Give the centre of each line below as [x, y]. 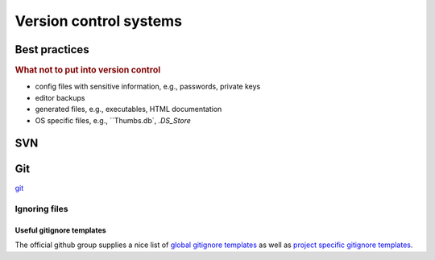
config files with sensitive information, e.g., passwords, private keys [148, 87]
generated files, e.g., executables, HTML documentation [128, 109]
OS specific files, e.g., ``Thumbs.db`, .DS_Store [113, 120]
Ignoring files [41, 209]
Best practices [52, 50]
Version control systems [99, 21]
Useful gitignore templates [60, 230]
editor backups [60, 97]
